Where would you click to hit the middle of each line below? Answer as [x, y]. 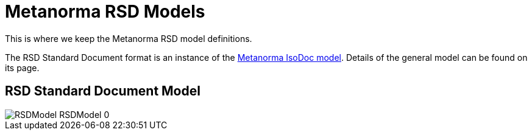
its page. [22, 67]
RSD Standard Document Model [103, 91]
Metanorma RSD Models [105, 12]
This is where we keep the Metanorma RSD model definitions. [129, 38]
